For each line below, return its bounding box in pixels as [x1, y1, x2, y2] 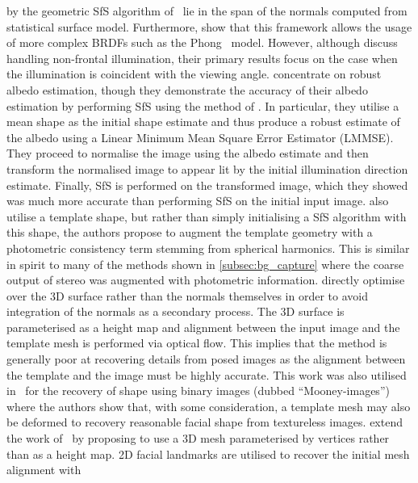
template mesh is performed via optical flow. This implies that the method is [6, 334, 387, 351]
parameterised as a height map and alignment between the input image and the [6, 318, 400, 335]
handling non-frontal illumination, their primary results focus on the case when [6, 49, 398, 66]
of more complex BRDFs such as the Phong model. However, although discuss [6, 34, 398, 51]
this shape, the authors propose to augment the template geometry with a [6, 224, 373, 241]
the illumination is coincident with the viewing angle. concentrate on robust [6, 65, 382, 82]
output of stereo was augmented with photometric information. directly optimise [6, 271, 405, 288]
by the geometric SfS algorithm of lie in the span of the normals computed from [6, 2, 408, 19]
